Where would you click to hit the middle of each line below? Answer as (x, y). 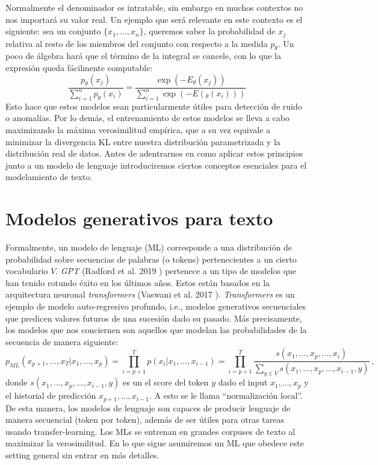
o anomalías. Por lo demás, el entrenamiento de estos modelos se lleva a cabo (147, 118)
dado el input (243, 382)
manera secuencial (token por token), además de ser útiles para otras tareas (145, 420)
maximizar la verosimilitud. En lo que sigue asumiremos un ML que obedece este (155, 443)
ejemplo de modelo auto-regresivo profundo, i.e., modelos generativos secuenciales (156, 306)
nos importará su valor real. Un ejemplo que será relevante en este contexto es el (154, 19)
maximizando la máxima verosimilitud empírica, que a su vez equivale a (138, 129)
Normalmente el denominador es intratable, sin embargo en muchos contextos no (154, 7)
